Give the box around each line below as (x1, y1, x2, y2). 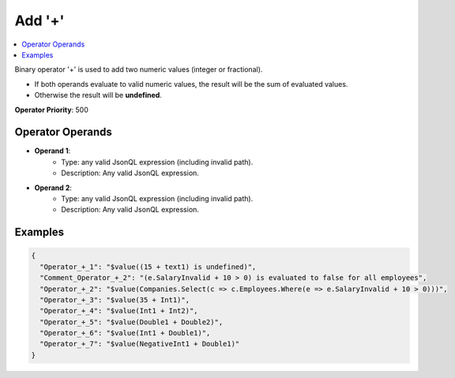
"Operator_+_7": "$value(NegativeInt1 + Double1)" (39, 339, 240, 349)
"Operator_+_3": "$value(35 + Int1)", (39, 295, 190, 304)
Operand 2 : (34, 182, 73, 193)
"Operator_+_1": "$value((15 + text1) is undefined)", (39, 262, 257, 271)
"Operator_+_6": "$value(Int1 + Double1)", (39, 328, 211, 338)
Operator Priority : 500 (14, 105, 88, 114)
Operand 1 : (34, 146, 71, 155)
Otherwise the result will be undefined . (34, 91, 162, 100)
